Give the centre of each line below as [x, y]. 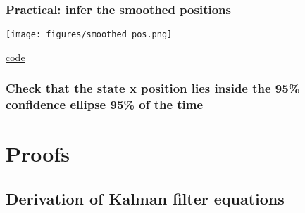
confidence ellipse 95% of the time [105, 104]
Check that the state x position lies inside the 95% [153, 88]
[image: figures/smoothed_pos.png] [89, 35]
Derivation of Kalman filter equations [145, 198]
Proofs [38, 154]
